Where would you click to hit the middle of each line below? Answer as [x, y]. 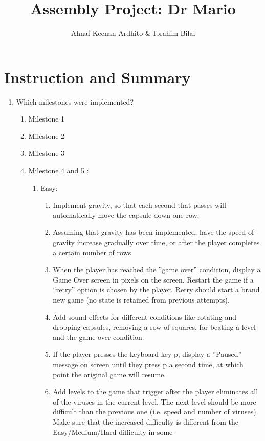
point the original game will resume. [109, 374]
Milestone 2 [47, 136]
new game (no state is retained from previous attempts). [141, 299]
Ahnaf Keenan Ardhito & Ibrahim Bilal [133, 33]
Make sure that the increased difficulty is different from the [146, 421]
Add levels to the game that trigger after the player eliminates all [156, 392]
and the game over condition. [98, 337]
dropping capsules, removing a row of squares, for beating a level [154, 327]
